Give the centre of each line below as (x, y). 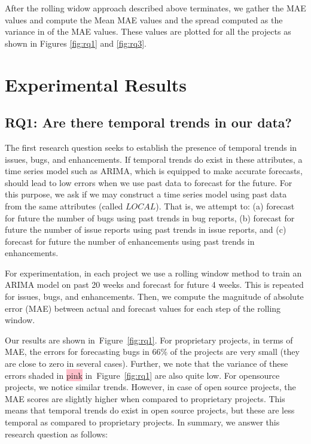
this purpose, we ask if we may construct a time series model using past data (146, 194)
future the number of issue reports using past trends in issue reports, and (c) (146, 229)
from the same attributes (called (64, 206)
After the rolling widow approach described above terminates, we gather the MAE (155, 8)
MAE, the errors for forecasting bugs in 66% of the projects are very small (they (152, 352)
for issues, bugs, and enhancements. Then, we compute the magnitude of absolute (154, 296)
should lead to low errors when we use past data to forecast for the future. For (149, 182)
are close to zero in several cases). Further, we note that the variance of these (147, 364)
